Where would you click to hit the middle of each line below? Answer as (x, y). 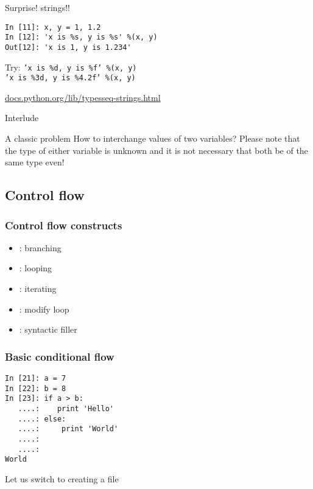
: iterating (38, 289)
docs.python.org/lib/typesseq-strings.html (83, 97)
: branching (40, 247)
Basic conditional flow (60, 356)
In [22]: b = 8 (36, 388)
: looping (36, 268)
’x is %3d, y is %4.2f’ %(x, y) (70, 78)
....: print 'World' (68, 429)
